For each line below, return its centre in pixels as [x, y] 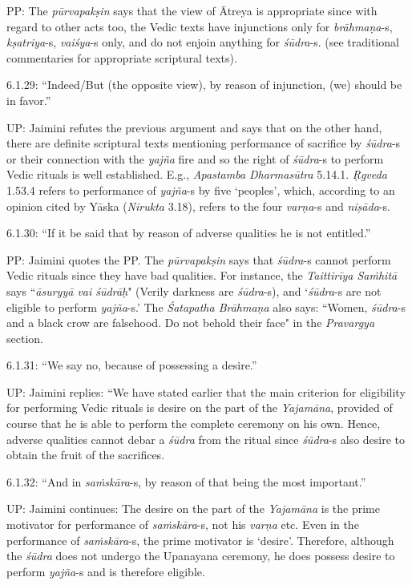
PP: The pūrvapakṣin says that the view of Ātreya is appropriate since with [192, 10]
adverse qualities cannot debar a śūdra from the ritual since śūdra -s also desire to [206, 439]
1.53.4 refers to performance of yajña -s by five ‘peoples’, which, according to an [201, 190]
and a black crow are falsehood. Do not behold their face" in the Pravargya [191, 323]
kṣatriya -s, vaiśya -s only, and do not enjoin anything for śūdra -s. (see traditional [203, 42]
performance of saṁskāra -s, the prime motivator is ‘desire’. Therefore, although [200, 540]
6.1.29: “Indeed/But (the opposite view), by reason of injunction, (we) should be [204, 85]
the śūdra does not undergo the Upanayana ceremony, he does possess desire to [201, 556]
